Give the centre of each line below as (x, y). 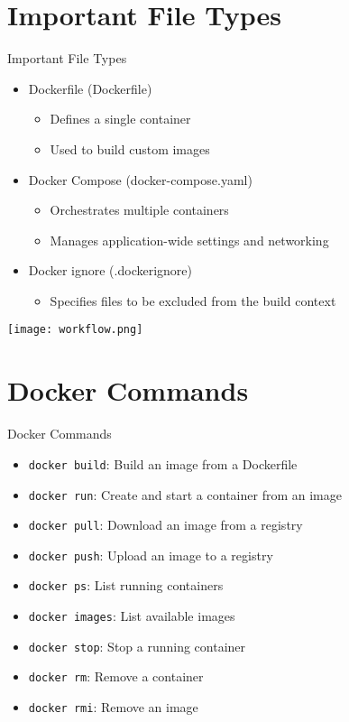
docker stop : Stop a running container (137, 646)
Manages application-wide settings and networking (189, 240)
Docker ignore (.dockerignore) (110, 270)
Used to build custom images (130, 148)
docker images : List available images (132, 616)
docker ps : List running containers (126, 585)
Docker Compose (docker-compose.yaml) (140, 179)
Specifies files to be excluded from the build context (193, 300)
